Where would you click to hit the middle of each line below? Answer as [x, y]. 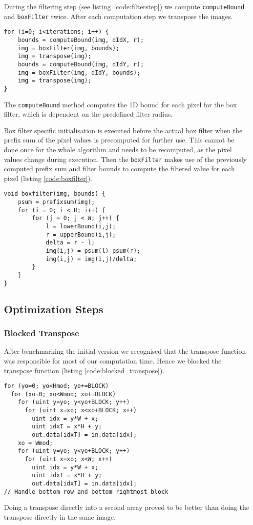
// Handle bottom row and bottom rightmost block [86, 492]
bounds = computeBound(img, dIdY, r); [81, 64]
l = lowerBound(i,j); [81, 227]
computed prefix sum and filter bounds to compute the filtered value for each [119, 169]
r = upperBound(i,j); [81, 234]
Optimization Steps [54, 309]
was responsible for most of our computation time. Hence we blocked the [113, 360]
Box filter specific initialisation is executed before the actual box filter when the [123, 130]
